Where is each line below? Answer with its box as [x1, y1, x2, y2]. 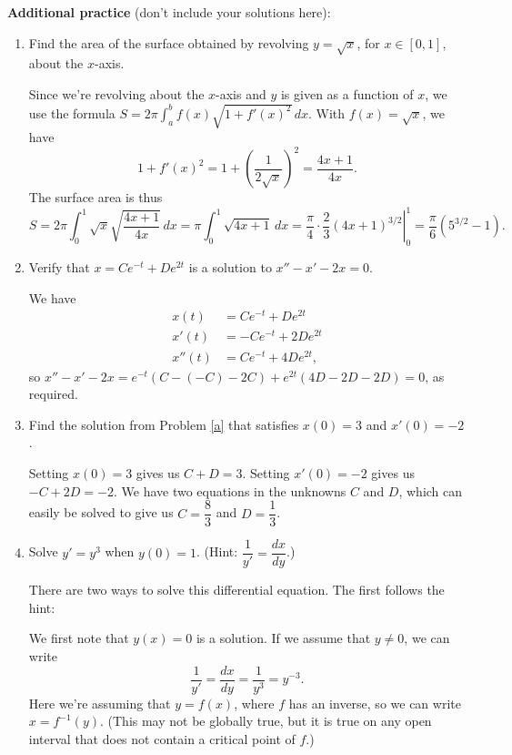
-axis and [216, 84, 266, 103]
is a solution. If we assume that [196, 628, 371, 648]
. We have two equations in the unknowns [114, 481, 346, 500]
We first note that [28, 628, 129, 648]
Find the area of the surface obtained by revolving [28, 33, 309, 52]
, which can [398, 481, 463, 500]
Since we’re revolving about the [28, 84, 205, 103]
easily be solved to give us [28, 503, 174, 522]
